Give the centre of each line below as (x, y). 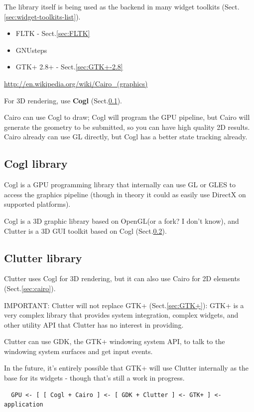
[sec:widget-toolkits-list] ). (42, 16)
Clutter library (43, 257)
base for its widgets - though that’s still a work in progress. (94, 378)
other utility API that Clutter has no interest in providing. (94, 324)
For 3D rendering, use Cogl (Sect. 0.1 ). (63, 100)
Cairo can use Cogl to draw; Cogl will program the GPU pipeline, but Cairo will (127, 117)
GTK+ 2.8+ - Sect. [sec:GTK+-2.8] (69, 67)
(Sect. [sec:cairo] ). (30, 288)
